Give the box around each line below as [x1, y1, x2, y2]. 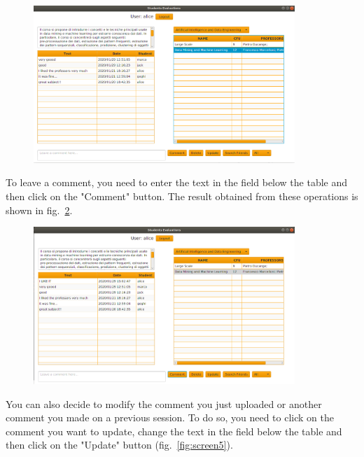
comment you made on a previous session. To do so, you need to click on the [6, 410, 334, 425]
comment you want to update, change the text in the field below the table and [6, 423, 342, 438]
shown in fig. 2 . [6, 202, 73, 217]
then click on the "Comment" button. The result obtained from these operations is [6, 189, 358, 203]
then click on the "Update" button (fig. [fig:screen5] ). [6, 437, 233, 452]
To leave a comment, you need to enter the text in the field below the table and [6, 175, 348, 190]
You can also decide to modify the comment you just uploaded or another [6, 396, 322, 411]
